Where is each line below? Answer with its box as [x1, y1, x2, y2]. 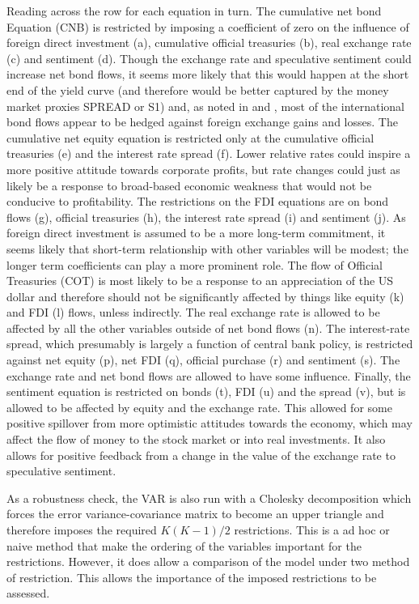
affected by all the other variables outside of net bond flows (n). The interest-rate [6, 319, 410, 336]
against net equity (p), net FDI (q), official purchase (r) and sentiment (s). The [6, 351, 400, 368]
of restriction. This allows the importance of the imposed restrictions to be [6, 568, 377, 585]
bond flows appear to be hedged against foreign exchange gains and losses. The [6, 113, 398, 130]
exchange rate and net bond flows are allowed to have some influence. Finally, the [6, 367, 411, 384]
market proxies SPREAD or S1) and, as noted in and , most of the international [6, 97, 404, 114]
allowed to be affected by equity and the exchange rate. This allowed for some [6, 398, 392, 415]
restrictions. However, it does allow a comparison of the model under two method [6, 553, 410, 570]
